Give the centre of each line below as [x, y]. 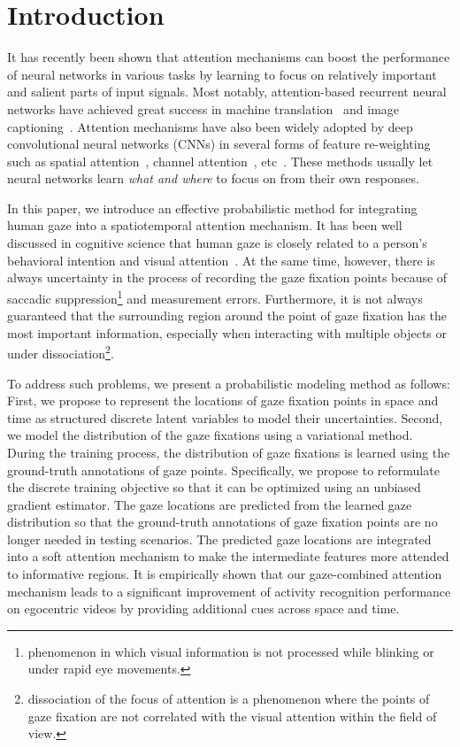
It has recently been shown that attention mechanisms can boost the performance [229, 57]
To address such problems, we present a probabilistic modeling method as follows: [229, 383]
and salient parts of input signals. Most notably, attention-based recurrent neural [227, 92]
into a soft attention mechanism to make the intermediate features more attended [228, 556]
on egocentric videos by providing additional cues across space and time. [203, 608]
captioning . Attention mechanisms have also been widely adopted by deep [210, 126]
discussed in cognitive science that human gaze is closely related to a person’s [217, 243]
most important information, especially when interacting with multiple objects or [227, 332]
